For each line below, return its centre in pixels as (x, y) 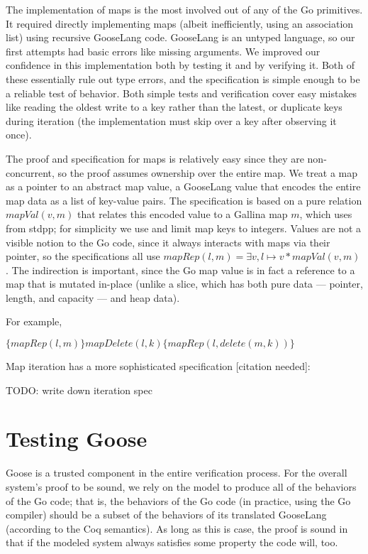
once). (19, 135)
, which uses (326, 214)
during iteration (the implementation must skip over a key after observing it (171, 120)
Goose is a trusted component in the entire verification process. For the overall (177, 473)
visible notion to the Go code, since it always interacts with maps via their (168, 242)
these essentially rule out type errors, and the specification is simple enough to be (183, 78)
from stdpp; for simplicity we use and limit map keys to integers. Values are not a (184, 228)
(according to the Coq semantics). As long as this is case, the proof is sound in (177, 528)
